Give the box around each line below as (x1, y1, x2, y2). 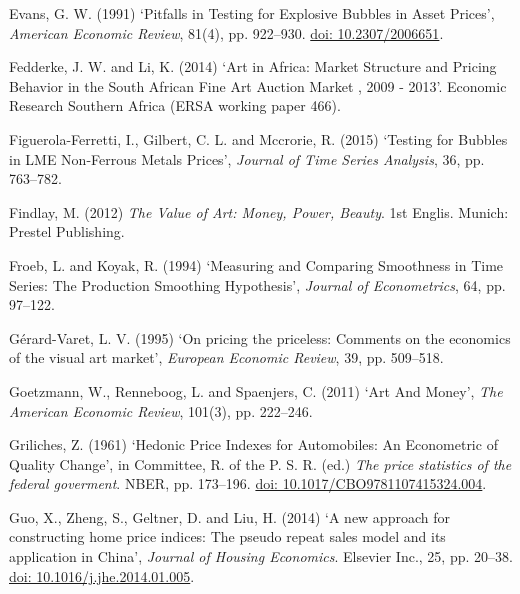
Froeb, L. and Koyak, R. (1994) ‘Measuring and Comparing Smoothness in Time (9, 254, 504, 275)
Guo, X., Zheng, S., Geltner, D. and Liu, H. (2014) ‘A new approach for (9, 506, 450, 527)
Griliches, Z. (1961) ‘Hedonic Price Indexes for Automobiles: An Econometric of (9, 434, 498, 455)
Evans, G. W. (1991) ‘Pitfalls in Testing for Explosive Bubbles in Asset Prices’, (9, 3, 495, 23)
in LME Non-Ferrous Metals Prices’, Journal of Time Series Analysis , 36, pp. (9, 148, 485, 169)
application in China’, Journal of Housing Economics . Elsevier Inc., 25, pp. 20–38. (9, 546, 513, 567)
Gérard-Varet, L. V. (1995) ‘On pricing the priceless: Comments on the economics (9, 327, 511, 348)
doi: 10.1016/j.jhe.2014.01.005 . (9, 565, 195, 586)
